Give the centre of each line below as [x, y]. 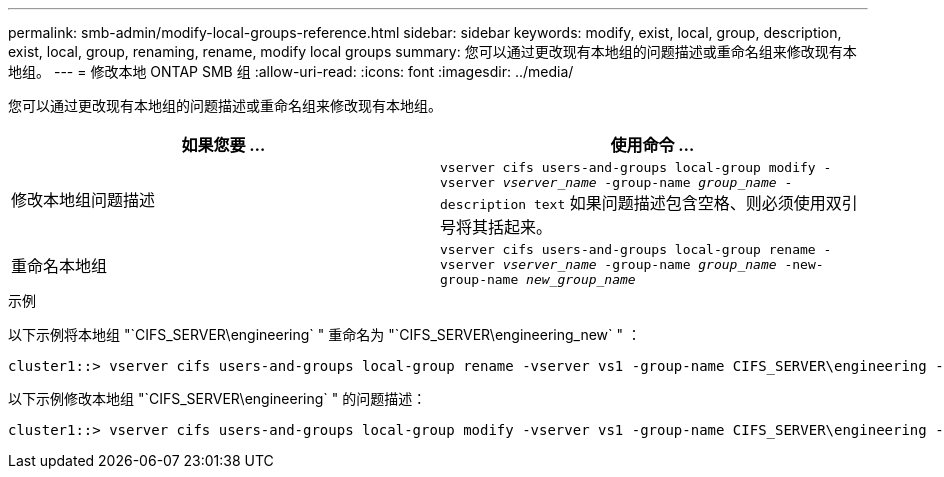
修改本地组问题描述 [83, 200]
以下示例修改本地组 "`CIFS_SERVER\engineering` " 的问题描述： [217, 398]
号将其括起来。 [496, 227]
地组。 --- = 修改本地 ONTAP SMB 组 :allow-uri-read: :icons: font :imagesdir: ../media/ [291, 71]
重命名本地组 [59, 265]
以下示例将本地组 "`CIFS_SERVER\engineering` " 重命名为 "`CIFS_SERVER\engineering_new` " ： [324, 334]
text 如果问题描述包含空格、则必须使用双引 [695, 203]
